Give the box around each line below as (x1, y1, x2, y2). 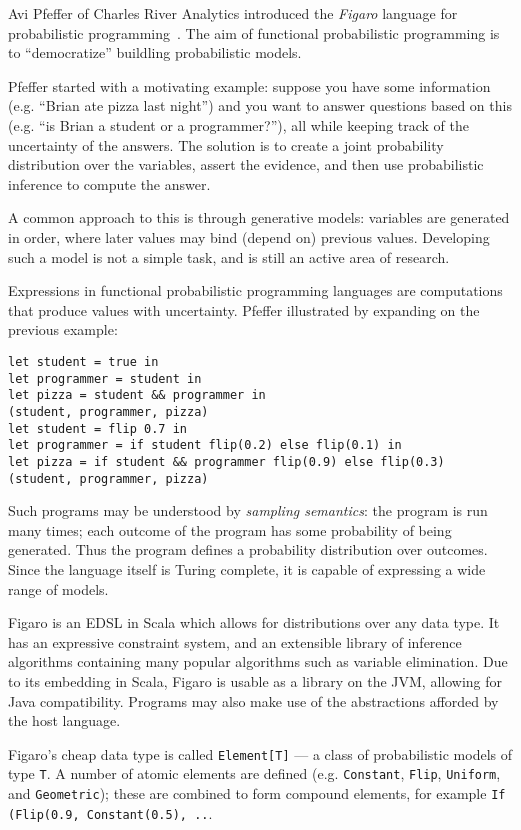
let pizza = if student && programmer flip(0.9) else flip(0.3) (8, 454, 445, 469)
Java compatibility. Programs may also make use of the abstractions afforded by (8, 690, 499, 711)
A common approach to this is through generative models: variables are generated (8, 207, 510, 228)
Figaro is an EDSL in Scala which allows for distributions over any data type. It (8, 612, 500, 633)
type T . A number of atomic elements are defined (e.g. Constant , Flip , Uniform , (8, 763, 501, 784)
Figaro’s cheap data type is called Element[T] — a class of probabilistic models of (8, 743, 512, 764)
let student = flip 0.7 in (8, 421, 187, 436)
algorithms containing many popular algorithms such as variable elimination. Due (8, 651, 508, 672)
